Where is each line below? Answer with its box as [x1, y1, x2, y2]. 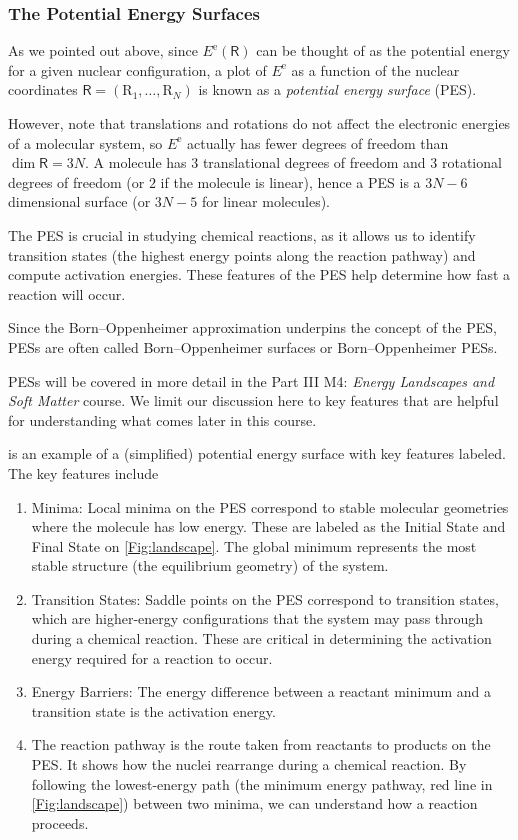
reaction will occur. [8, 283, 126, 304]
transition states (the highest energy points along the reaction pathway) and [8, 244, 476, 265]
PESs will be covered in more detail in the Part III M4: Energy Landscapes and [8, 370, 495, 391]
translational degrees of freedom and [202, 152, 426, 173]
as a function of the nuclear [291, 59, 460, 80]
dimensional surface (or [8, 191, 151, 212]
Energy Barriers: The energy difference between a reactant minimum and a [31, 681, 491, 702]
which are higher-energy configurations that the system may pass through [31, 608, 484, 629]
